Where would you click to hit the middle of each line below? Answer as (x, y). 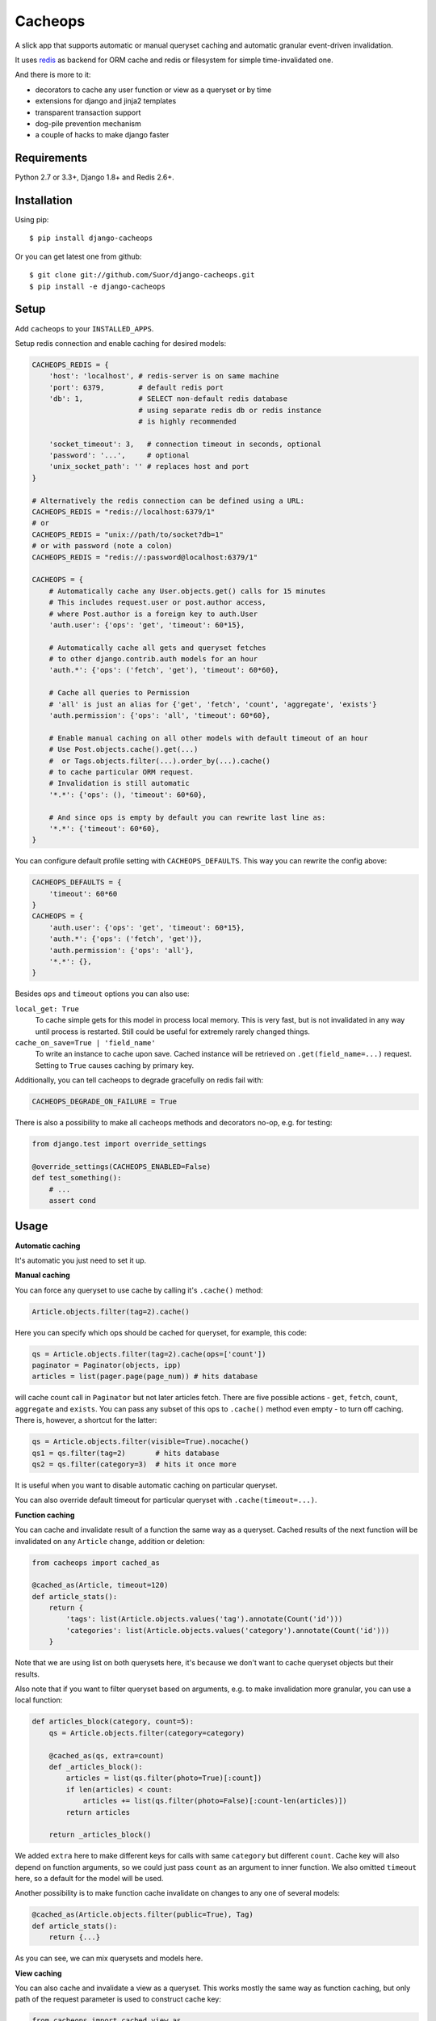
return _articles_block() (100, 1835)
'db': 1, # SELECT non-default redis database (168, 399)
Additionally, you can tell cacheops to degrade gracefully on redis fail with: (139, 1080)
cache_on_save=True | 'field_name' (86, 1042)
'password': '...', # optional (119, 456)
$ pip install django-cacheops (91, 238)
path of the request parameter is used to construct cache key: (118, 1999)
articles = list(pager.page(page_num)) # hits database (145, 1377)
